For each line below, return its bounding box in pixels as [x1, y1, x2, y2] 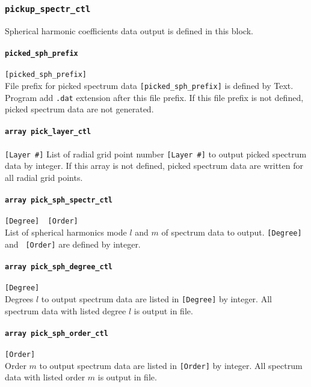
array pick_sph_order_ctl [5, 329, 108, 338]
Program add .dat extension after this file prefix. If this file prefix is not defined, [5, 91, 304, 103]
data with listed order [5, 371, 85, 383]
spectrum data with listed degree [5, 304, 126, 317]
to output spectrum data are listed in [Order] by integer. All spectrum [39, 359, 303, 371]
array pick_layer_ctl [5, 127, 91, 136]
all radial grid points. [5, 171, 83, 183]
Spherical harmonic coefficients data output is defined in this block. [5, 24, 253, 37]
